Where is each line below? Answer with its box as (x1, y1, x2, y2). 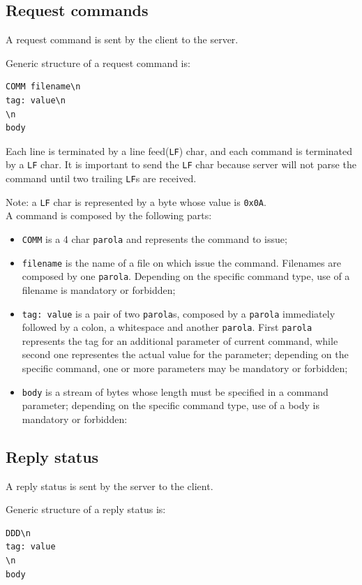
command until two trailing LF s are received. (6, 171, 197, 186)
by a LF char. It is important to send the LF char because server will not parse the (6, 157, 356, 172)
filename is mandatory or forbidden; (22, 282, 176, 297)
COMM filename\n (6, 82, 81, 92)
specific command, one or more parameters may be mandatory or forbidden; (22, 361, 348, 376)
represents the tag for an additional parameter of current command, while (22, 333, 338, 348)
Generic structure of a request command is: (6, 55, 190, 70)
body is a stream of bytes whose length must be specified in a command (22, 384, 329, 399)
